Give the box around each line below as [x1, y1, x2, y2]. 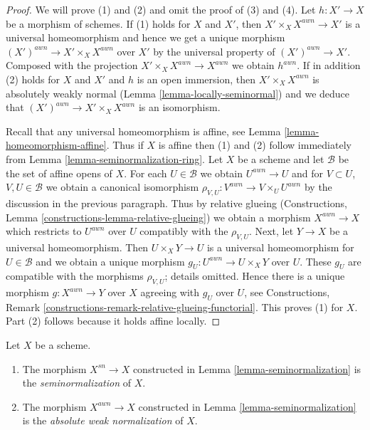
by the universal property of [153, 43, 275, 58]
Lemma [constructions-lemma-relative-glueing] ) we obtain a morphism [6, 209, 311, 224]
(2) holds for [6, 71, 60, 86]
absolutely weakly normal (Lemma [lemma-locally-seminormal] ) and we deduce [6, 85, 350, 100]
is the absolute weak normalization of [22, 413, 184, 428]
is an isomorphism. [138, 100, 221, 115]
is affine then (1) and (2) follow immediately [158, 137, 351, 152]
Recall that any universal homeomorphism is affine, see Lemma [6, 123, 281, 138]
